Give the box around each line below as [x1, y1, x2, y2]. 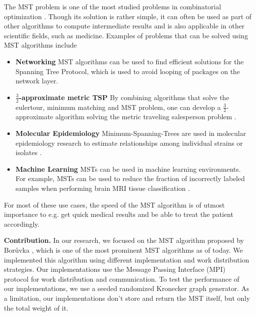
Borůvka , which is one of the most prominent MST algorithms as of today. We [4, 244, 243, 255]
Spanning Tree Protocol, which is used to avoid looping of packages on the [15, 66, 240, 76]
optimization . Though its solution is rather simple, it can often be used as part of [4, 11, 252, 21]
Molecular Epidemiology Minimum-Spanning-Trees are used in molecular [15, 128, 246, 138]
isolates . [15, 147, 42, 158]
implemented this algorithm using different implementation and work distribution [4, 254, 249, 264]
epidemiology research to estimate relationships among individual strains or [15, 137, 243, 148]
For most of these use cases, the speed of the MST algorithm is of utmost [4, 199, 225, 210]
